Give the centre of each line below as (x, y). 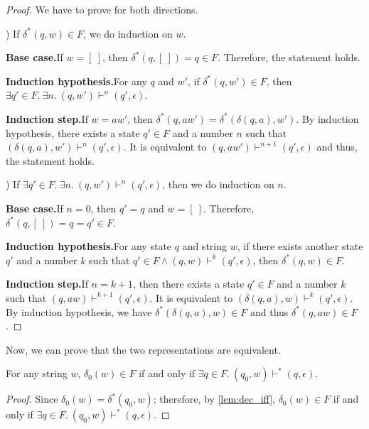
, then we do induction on (218, 184)
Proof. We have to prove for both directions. (102, 9)
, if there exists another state (300, 246)
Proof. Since (32, 399)
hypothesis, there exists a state (73, 132)
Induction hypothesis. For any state (89, 246)
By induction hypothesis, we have (79, 311)
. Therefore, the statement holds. (289, 57)
